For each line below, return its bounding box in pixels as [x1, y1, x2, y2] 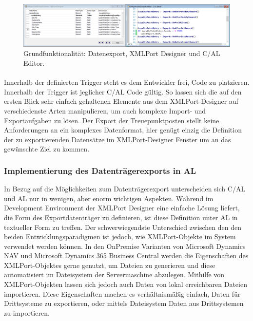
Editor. [23, 57, 45, 68]
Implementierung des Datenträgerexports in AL [4, 164, 196, 176]
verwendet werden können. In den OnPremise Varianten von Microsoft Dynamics [4, 241, 246, 251]
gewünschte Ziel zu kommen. [4, 144, 90, 154]
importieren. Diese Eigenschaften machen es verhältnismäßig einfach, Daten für [4, 288, 241, 299]
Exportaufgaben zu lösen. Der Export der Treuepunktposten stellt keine [4, 115, 219, 125]
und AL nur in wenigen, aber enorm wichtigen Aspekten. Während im [4, 193, 214, 203]
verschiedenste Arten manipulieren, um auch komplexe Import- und [4, 105, 206, 115]
